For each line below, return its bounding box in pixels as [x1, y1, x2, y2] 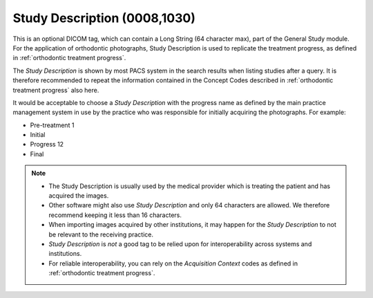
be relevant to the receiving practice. [48, 230, 154, 239]
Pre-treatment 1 [30, 121, 75, 129]
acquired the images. [48, 192, 109, 200]
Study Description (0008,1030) [12, 10, 196, 26]
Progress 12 [30, 140, 64, 149]
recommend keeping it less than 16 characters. [48, 211, 182, 219]
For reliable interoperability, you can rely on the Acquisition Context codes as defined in [48, 259, 298, 268]
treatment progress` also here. [12, 86, 99, 94]
